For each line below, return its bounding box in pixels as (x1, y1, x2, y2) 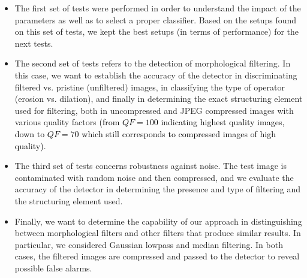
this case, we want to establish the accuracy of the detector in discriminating (14, 68, 297, 81)
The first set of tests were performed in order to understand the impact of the (14, 2, 301, 14)
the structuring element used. (14, 194, 123, 207)
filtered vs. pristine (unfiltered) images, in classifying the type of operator (14, 80, 285, 93)
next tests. (14, 37, 53, 49)
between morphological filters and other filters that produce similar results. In (14, 226, 301, 239)
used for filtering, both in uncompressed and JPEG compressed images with (14, 104, 294, 116)
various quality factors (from (14, 116, 120, 128)
